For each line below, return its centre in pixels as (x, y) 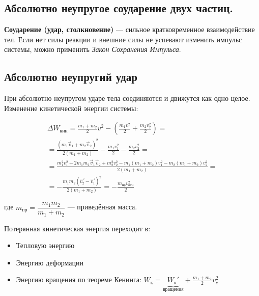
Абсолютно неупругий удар (71, 77)
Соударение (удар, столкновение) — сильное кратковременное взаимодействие (129, 29)
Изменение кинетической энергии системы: (71, 108)
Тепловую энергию (45, 245)
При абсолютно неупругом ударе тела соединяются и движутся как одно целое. (127, 98)
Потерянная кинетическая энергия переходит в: (77, 228)
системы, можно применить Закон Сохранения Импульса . (93, 49)
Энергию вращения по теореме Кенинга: (79, 279)
